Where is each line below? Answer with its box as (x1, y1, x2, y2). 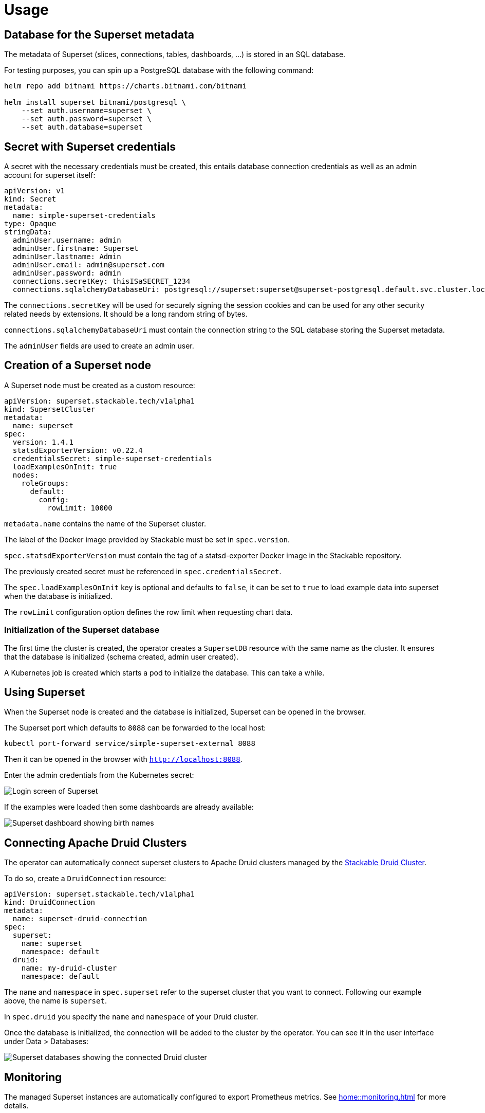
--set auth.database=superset (21, 123, 143, 132)
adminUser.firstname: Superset (12, 244, 139, 253)
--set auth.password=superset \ (21, 115, 152, 123)
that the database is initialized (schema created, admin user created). (4, 652, 238, 661)
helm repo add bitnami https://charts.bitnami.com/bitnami (4, 82, 247, 90)
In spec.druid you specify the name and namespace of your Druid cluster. (4, 1012, 258, 1021)
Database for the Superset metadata (4, 28, 194, 41)
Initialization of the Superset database (4, 625, 160, 635)
